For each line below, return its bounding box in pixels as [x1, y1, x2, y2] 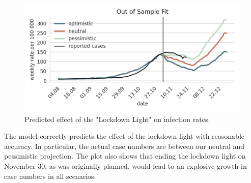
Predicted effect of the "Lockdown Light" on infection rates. [24, 113, 210, 124]
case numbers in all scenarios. [4, 170, 96, 181]
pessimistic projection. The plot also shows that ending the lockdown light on [4, 150, 246, 161]
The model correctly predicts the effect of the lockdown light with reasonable [4, 131, 244, 141]
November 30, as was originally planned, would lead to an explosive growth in [4, 160, 247, 171]
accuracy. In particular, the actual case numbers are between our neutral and [4, 140, 245, 151]
